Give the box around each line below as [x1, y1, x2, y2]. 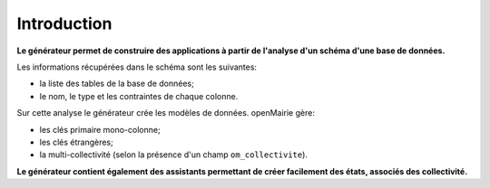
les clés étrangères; [39, 136, 113, 147]
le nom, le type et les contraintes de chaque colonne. [39, 90, 239, 101]
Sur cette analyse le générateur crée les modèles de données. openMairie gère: [16, 108, 315, 118]
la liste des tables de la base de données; [39, 78, 194, 89]
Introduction [16, 14, 113, 33]
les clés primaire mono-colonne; [39, 124, 161, 135]
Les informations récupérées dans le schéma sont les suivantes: [16, 61, 258, 72]
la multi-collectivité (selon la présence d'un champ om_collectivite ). [39, 149, 309, 160]
